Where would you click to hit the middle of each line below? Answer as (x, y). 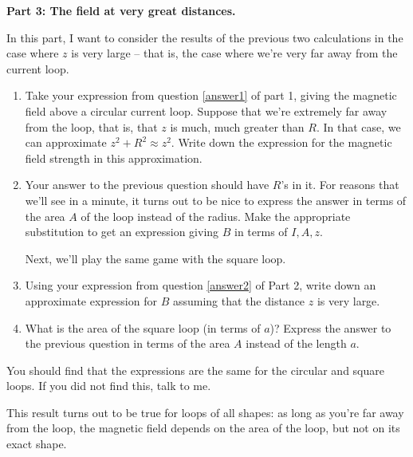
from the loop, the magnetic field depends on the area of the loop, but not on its (203, 428)
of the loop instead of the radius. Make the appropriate (216, 216)
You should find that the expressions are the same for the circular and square (195, 370)
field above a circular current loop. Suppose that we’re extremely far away (206, 110)
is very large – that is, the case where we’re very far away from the (234, 53)
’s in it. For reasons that (340, 185)
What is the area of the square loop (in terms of (143, 327)
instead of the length (296, 343)
